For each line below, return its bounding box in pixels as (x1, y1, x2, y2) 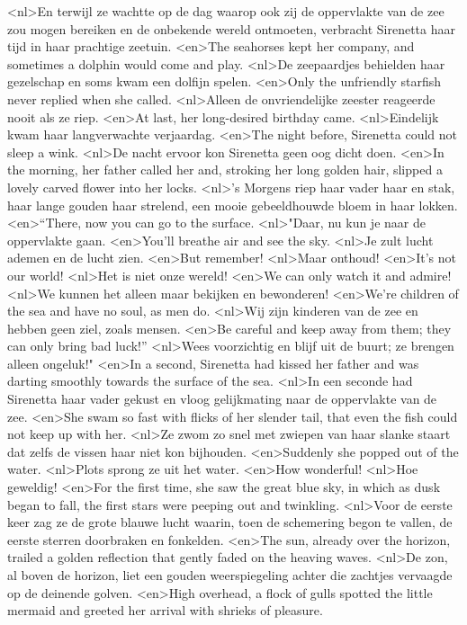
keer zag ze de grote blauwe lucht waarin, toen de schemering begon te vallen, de (7, 513, 453, 531)
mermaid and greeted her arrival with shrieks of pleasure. (7, 601, 323, 620)
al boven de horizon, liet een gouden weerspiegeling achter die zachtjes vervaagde (7, 566, 453, 584)
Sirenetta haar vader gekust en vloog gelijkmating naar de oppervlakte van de (7, 389, 437, 408)
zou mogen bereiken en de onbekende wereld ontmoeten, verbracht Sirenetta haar (7, 19, 455, 38)
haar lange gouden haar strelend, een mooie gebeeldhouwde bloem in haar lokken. (7, 195, 458, 214)
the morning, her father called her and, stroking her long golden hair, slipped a (7, 160, 443, 179)
